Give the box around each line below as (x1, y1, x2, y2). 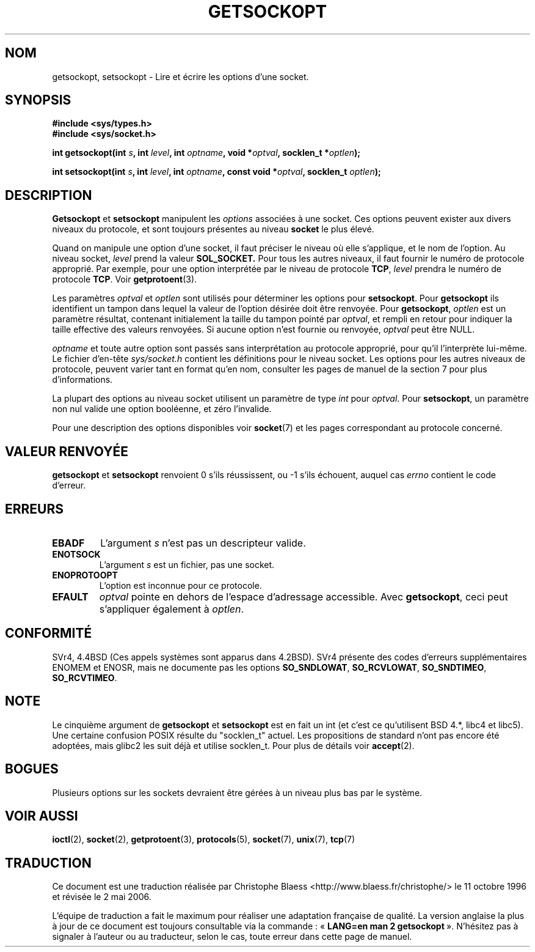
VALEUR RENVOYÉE (5, 443, 128, 459)
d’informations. (52, 374, 113, 385)
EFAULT (52, 590, 89, 603)
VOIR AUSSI (5, 808, 78, 824)
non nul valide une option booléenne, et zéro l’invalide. (52, 404, 272, 415)
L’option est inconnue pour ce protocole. (99, 580, 262, 591)
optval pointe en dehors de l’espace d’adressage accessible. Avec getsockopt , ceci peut (99, 590, 508, 603)
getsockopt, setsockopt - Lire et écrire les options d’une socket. (52, 71, 309, 82)
